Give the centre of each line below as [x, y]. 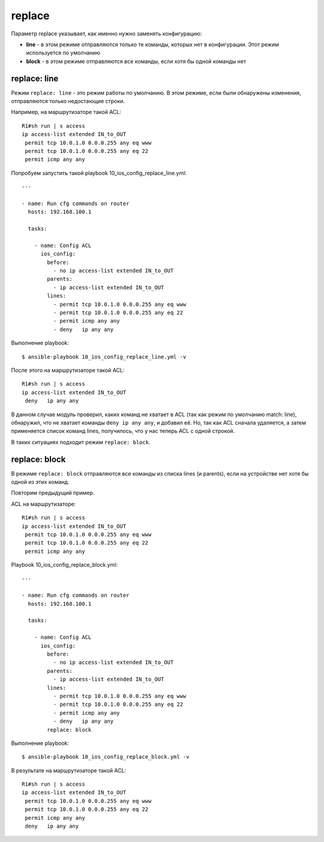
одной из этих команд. [40, 482]
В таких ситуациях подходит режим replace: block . [81, 442]
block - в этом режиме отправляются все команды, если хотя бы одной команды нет [136, 61]
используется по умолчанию [63, 53]
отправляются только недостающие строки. [68, 101]
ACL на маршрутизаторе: [43, 504]
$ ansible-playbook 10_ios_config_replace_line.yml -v [104, 357]
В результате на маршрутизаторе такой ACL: [69, 770]
